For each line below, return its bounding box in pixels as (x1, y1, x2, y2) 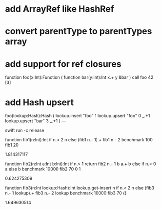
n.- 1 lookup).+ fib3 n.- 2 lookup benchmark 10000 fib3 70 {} (5, 190, 127, 196)
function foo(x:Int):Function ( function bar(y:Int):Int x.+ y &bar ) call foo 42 (5, 75, 154, 80)
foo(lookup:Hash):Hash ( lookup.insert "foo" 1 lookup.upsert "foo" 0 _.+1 (5, 113, 150, 119)
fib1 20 (5, 142, 19, 148)
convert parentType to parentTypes (5, 26, 152, 37)
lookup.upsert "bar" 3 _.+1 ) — (5, 118, 66, 124)
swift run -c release (5, 128, 44, 133)
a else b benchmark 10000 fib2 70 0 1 (5, 166, 81, 172)
